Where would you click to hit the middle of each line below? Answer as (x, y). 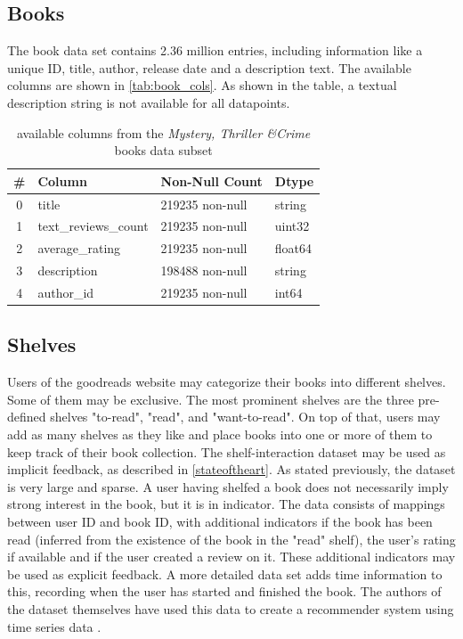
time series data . (54, 626)
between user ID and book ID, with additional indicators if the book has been (220, 522)
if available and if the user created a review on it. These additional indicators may (231, 557)
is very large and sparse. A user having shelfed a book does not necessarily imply (228, 486)
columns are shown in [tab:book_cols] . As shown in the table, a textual (202, 85)
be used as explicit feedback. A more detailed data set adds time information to (225, 573)
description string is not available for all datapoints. (149, 102)
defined (27, 417)
